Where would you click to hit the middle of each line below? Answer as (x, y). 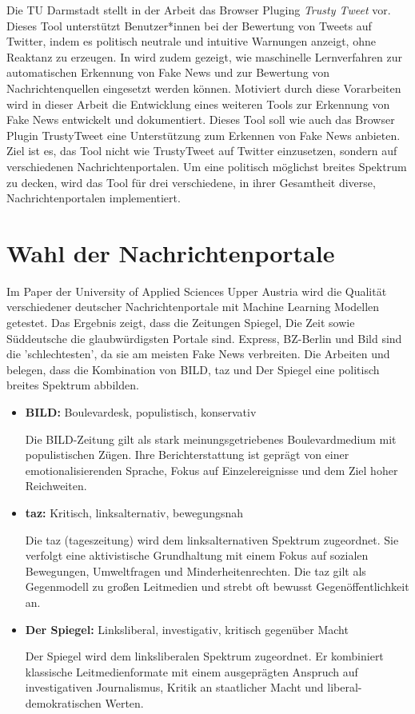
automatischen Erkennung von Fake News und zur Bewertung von (168, 72)
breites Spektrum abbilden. (73, 385)
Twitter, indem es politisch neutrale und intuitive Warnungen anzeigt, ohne (191, 41)
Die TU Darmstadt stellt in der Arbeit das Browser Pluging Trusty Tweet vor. (199, 10)
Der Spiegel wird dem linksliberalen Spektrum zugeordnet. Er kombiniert (204, 656)
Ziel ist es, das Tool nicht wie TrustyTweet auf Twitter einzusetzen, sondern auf (202, 151)
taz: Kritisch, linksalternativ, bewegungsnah (134, 512)
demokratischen (63, 702)
